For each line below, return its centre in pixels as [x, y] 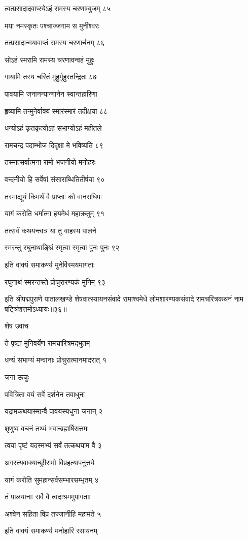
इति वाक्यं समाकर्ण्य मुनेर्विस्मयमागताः [50, 264]
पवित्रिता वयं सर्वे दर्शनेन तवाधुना [45, 394]
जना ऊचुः [17, 377]
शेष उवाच [17, 326]
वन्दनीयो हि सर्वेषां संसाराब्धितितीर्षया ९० [55, 179]
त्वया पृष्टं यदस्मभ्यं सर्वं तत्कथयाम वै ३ [53, 445]
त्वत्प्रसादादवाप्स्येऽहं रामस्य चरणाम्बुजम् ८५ [58, 8]
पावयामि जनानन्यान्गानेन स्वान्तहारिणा [51, 93]
